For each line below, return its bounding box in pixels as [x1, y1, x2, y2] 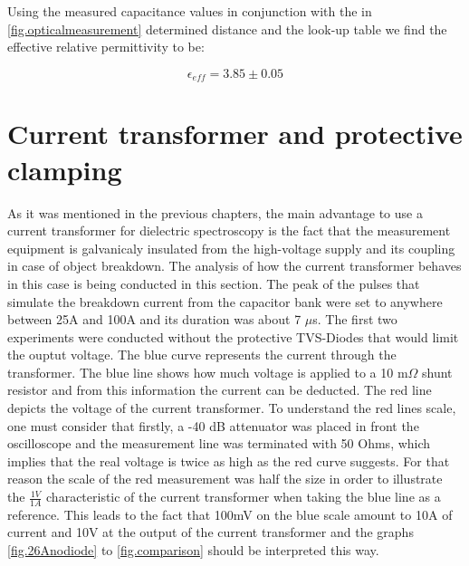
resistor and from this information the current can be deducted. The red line [7, 380, 432, 399]
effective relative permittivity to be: [7, 37, 205, 56]
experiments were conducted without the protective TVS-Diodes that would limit [7, 327, 459, 346]
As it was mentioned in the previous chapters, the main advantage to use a [7, 203, 423, 222]
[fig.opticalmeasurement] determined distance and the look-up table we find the [7, 19, 447, 38]
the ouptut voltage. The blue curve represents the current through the [7, 345, 397, 364]
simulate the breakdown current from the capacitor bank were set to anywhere [7, 292, 443, 311]
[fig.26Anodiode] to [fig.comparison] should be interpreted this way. [7, 541, 379, 560]
